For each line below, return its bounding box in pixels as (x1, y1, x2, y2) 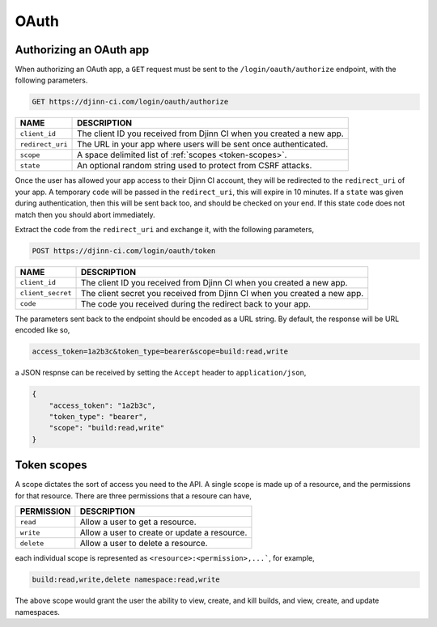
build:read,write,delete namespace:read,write (32, 575, 220, 584)
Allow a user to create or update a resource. (79, 527, 248, 538)
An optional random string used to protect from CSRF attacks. (77, 160, 312, 172)
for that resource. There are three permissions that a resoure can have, (15, 490, 252, 501)
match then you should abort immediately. (15, 210, 155, 219)
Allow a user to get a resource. (79, 516, 197, 527)
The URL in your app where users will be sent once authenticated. (77, 138, 329, 150)
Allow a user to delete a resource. (79, 538, 208, 549)
